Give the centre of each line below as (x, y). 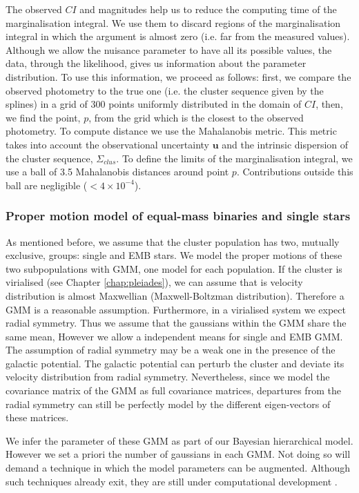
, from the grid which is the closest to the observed (196, 117)
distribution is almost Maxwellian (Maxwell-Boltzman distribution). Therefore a (175, 295)
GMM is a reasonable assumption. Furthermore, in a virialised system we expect (176, 309)
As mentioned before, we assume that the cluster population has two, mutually (173, 241)
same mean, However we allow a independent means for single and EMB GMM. (174, 336)
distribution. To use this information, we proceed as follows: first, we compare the (178, 76)
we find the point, (43, 117)
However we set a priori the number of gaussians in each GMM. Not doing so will (178, 454)
